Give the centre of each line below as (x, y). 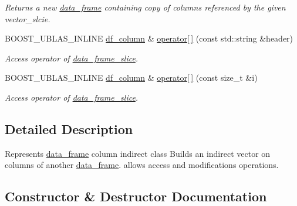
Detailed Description (69, 128)
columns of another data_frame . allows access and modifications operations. (142, 165)
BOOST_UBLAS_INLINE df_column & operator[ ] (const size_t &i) (131, 78)
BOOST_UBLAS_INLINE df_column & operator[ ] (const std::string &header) (149, 38)
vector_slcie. (28, 18)
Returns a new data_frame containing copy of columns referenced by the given (145, 7)
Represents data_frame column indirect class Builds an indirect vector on (138, 153)
